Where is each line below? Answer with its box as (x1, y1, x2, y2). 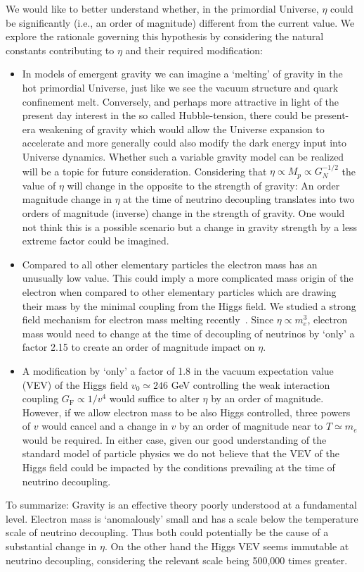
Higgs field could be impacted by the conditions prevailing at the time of (22, 460, 335, 475)
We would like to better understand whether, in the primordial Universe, (6, 1, 319, 15)
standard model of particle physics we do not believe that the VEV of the (22, 446, 340, 461)
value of (22, 178, 56, 192)
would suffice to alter (109, 391, 200, 406)
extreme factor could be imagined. (22, 233, 169, 248)
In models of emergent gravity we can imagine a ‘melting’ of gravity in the (22, 66, 343, 81)
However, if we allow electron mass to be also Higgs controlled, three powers (22, 404, 351, 419)
